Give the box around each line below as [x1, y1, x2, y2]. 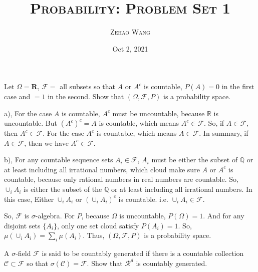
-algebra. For [35, 210, 75, 221]
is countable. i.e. [118, 193, 168, 204]
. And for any [203, 210, 244, 221]
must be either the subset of [151, 154, 238, 165]
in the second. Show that [48, 91, 124, 101]
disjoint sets [4, 220, 41, 230]
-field [16, 248, 31, 258]
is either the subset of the [24, 184, 102, 194]
